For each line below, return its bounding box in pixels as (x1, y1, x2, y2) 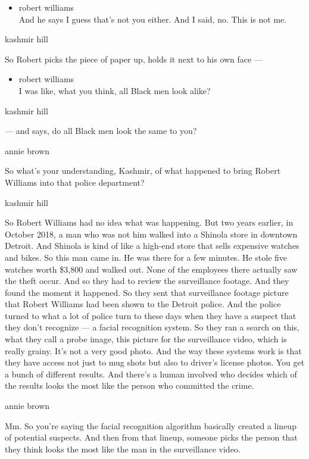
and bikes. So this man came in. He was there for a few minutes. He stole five (5, 251, 288, 263)
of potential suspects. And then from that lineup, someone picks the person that (5, 431, 298, 444)
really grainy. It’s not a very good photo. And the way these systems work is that (5, 344, 302, 357)
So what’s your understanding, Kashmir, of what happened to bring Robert (5, 164, 281, 177)
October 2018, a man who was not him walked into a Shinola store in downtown (5, 227, 298, 240)
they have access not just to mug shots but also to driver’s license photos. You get (5, 356, 305, 369)
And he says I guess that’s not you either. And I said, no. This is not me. (18, 13, 287, 25)
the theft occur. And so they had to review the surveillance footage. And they (5, 274, 289, 287)
